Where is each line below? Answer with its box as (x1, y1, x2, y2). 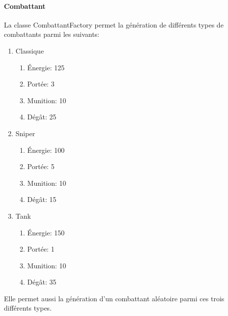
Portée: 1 (27, 244, 55, 254)
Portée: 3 (27, 79, 55, 89)
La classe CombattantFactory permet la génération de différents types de (4, 19, 224, 29)
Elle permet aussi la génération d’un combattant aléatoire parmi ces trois (4, 293, 225, 303)
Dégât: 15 (27, 194, 57, 204)
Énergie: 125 (27, 62, 65, 72)
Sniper (15, 128, 35, 138)
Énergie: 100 (27, 144, 65, 155)
